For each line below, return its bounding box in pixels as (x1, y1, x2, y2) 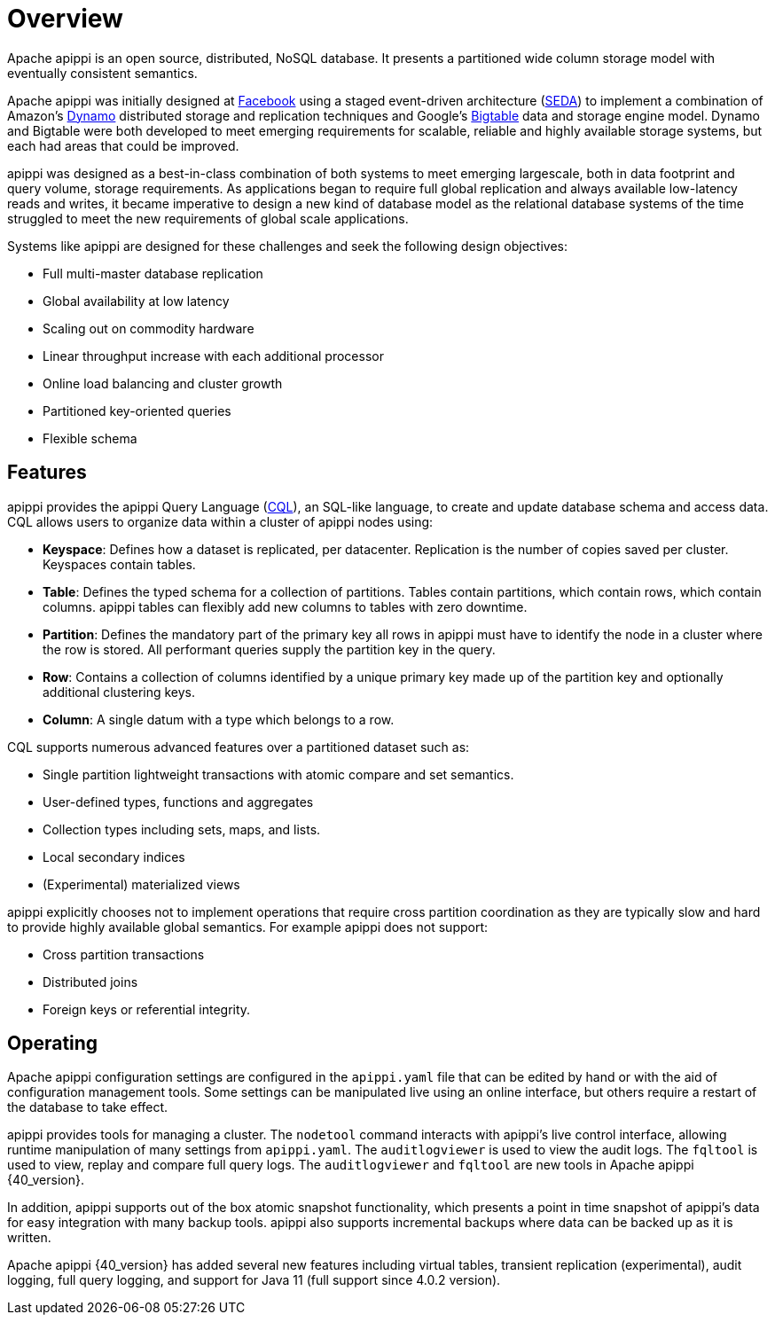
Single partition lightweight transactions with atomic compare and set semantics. (43, 766, 514, 782)
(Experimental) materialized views (43, 876, 240, 892)
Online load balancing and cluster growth (43, 375, 283, 391)
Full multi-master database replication (43, 265, 263, 281)
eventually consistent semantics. (7, 65, 198, 81)
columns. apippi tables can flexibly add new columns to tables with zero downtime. (43, 598, 528, 614)
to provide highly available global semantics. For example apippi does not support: (7, 919, 489, 935)
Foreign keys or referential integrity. (43, 1001, 251, 1017)
